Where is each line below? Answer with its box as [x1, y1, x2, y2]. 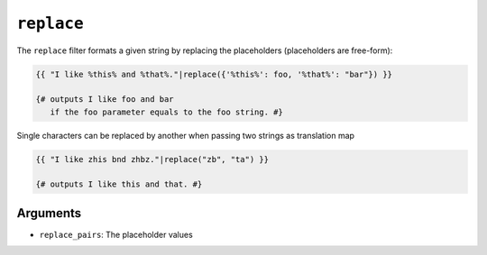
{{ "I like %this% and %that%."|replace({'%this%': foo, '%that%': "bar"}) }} [35, 68, 392, 79]
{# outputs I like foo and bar [35, 95, 175, 105]
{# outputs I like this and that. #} [35, 179, 203, 189]
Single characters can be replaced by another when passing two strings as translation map [16, 130, 355, 141]
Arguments [16, 205, 82, 221]
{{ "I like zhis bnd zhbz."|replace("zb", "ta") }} [35, 154, 270, 164]
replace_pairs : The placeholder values [39, 229, 193, 240]
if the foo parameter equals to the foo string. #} [50, 106, 283, 117]
